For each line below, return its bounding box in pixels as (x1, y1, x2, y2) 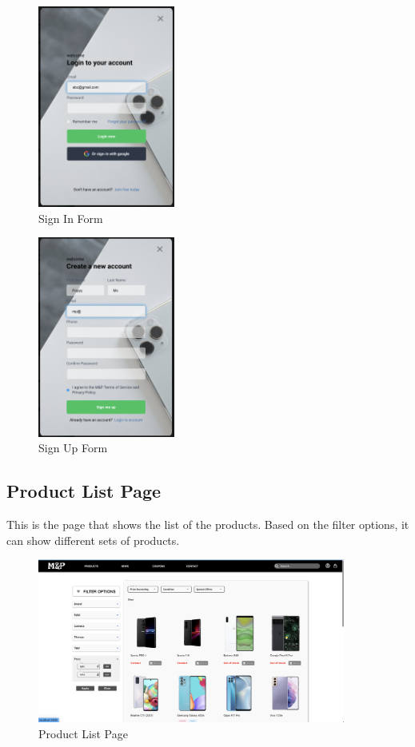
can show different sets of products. (6, 531, 180, 548)
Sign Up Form (38, 439, 108, 456)
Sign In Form (38, 209, 103, 226)
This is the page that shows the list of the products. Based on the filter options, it (6, 516, 409, 533)
